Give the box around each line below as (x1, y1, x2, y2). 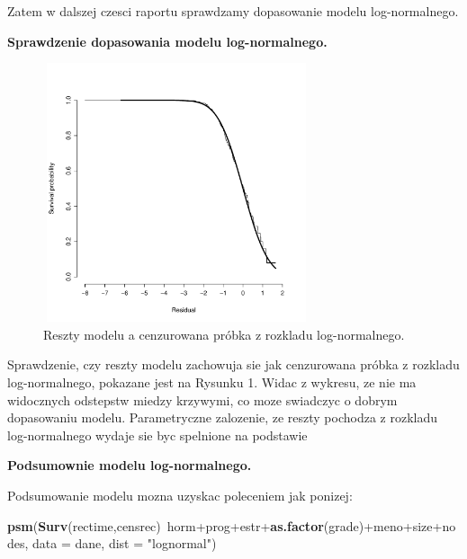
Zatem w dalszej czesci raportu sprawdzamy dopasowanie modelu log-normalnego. (7, 2, 459, 20)
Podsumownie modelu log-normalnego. (7, 456, 252, 475)
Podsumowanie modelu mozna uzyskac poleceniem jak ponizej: (7, 485, 353, 504)
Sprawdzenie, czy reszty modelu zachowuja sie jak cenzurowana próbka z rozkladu (7, 355, 460, 374)
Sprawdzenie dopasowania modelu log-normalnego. (7, 31, 328, 50)
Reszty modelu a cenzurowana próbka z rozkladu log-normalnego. (43, 324, 405, 343)
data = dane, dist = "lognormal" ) (32, 534, 217, 553)
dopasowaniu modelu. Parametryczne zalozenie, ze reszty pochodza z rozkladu (7, 408, 438, 427)
